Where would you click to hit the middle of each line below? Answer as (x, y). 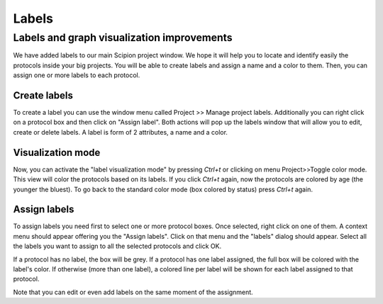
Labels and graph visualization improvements (123, 38)
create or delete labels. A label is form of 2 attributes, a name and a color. (121, 132)
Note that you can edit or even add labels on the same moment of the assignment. (133, 292)
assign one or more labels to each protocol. (77, 75)
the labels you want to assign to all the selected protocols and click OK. (117, 246)
